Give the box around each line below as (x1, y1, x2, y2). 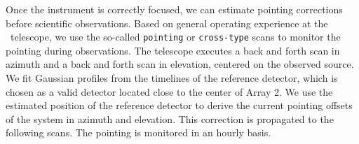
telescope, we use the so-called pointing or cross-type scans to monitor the (10, 29, 341, 44)
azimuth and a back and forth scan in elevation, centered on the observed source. (6, 57, 354, 71)
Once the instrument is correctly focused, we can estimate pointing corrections (6, 2, 343, 16)
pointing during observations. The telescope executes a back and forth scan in (6, 43, 340, 57)
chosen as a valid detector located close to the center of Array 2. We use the (6, 84, 333, 99)
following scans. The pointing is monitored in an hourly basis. (6, 125, 271, 140)
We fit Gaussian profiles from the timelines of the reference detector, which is (6, 71, 338, 85)
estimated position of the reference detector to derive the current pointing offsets (6, 98, 353, 113)
